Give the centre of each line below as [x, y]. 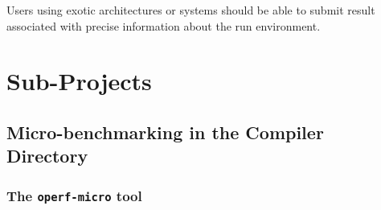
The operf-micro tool [74, 195]
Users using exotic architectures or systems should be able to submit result [191, 10]
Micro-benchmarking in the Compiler [165, 132]
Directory [47, 156]
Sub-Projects [79, 81]
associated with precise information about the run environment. [164, 25]
